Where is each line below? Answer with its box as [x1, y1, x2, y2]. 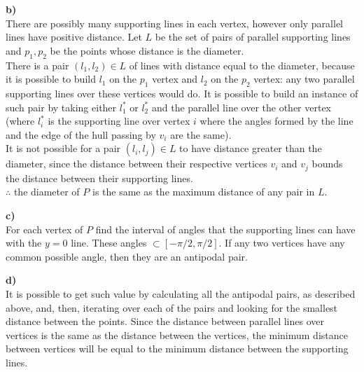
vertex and [152, 71, 198, 86]
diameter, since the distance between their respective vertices [6, 156, 267, 171]
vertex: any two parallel [253, 71, 355, 86]
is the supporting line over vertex [48, 113, 190, 128]
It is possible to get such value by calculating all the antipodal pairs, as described [6, 286, 356, 301]
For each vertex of [6, 221, 83, 236]
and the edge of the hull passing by [6, 127, 156, 142]
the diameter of [13, 184, 80, 199]
